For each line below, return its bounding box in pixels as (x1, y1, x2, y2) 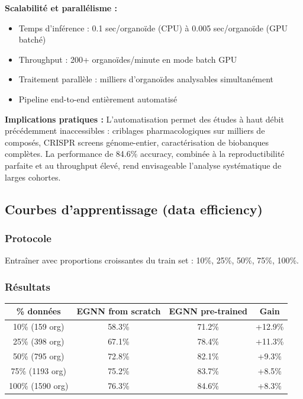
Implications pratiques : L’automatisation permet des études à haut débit (5, 112, 284, 125)
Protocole (5, 230, 51, 245)
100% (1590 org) (9, 379, 69, 391)
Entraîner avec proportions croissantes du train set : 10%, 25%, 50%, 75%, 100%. (5, 254, 299, 266)
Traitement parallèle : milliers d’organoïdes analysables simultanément (18, 73, 274, 85)
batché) (18, 33, 46, 46)
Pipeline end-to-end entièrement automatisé (18, 92, 178, 105)
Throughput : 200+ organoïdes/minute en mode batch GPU (18, 53, 237, 65)
